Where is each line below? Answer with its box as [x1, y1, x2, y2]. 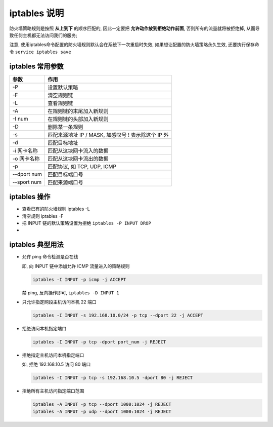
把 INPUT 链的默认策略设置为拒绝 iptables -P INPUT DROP [22, 220, 151, 226]
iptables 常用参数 [9, 62, 64, 70]
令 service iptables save [9, 49, 71, 55]
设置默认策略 [48, 84, 78, 91]
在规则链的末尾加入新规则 [48, 107, 109, 114]
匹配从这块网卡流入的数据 [48, 147, 109, 154]
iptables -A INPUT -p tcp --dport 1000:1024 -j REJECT [32, 402, 171, 407]
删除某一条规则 [48, 123, 83, 130]
